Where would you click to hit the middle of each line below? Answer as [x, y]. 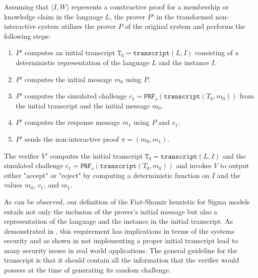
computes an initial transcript [70, 52]
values [13, 185]
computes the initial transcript [96, 155]
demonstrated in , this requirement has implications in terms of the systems [119, 231]
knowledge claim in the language [54, 16]
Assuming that [26, 6]
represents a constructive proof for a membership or [150, 6]
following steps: [27, 36]
